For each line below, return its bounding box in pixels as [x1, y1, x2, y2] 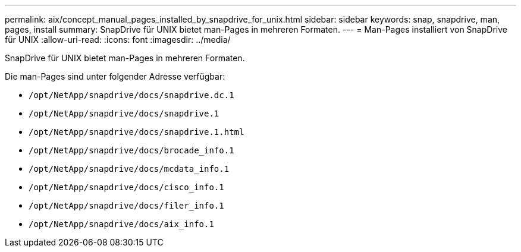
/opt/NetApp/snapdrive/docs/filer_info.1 [29, 201, 224, 210]
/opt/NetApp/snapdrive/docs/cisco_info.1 [29, 182, 224, 192]
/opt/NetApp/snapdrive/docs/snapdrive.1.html [29, 127, 244, 137]
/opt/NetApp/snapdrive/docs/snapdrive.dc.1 [29, 90, 234, 100]
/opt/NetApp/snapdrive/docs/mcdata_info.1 [29, 164, 230, 174]
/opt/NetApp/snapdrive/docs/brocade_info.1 [29, 146, 234, 155]
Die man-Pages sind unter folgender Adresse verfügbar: [5, 71, 225, 81]
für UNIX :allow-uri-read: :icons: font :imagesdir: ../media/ [5, 34, 231, 45]
